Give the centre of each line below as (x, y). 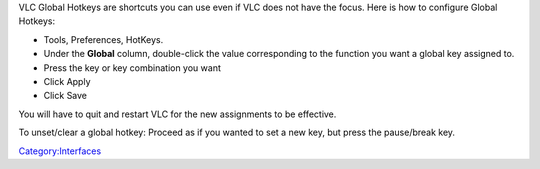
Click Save (65, 96)
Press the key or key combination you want (132, 67)
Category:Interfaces (60, 151)
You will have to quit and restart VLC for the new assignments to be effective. (177, 114)
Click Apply (67, 81)
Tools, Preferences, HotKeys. (103, 39)
